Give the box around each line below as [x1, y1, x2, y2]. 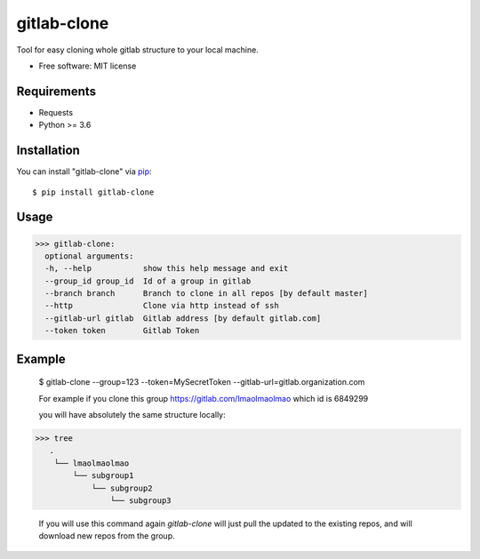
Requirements [16, 84, 97, 99]
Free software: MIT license [38, 60, 137, 71]
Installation [16, 143, 80, 158]
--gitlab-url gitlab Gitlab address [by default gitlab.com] [44, 313, 322, 323]
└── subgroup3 [109, 495, 172, 506]
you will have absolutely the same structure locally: [38, 410, 226, 420]
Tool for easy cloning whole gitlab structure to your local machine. [16, 44, 260, 55]
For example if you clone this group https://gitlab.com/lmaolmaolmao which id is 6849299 [38, 393, 369, 403]
